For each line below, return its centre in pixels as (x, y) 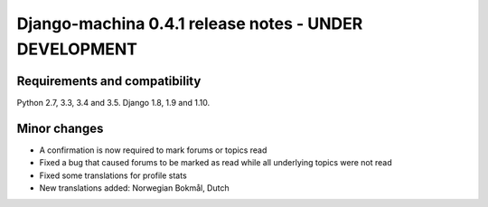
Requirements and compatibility (109, 81)
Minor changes (60, 128)
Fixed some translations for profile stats (113, 175)
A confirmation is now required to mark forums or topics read (153, 150)
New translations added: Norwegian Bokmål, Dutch (134, 188)
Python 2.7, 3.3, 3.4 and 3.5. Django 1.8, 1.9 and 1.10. (113, 102)
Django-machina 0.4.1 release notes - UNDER (190, 24)
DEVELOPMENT (77, 49)
